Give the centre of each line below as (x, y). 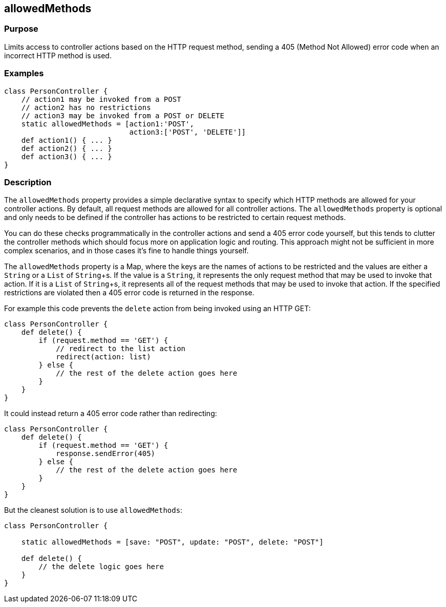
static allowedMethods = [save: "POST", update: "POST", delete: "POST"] (172, 542)
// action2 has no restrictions (86, 107)
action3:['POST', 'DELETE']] (188, 132)
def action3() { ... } (67, 156)
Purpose (21, 29)
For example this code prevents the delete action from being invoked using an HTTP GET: (157, 309)
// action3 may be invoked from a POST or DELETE (123, 115)
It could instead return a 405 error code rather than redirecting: (111, 414)
